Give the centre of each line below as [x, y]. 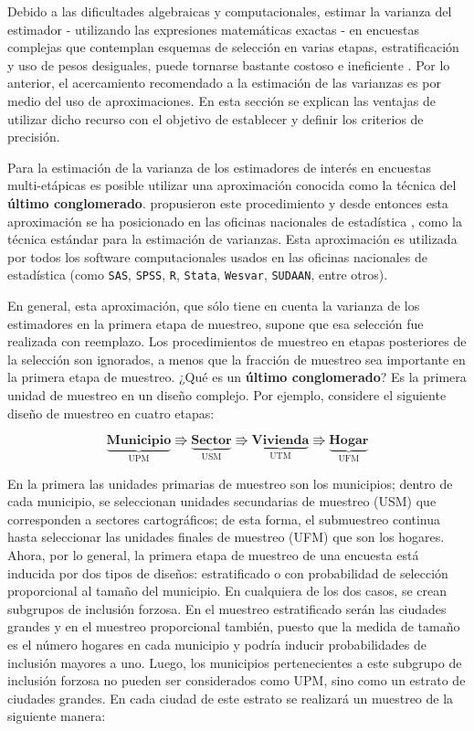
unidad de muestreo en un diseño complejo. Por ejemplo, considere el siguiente [227, 394]
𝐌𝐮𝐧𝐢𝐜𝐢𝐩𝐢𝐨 [139, 441]
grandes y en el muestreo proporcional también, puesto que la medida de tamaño [234, 626]
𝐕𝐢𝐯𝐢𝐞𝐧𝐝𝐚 [280, 441]
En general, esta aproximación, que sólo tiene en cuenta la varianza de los [214, 305]
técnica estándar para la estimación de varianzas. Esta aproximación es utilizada [232, 239]
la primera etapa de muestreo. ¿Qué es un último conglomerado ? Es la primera [237, 377]
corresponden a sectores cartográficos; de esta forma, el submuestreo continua [224, 519]
